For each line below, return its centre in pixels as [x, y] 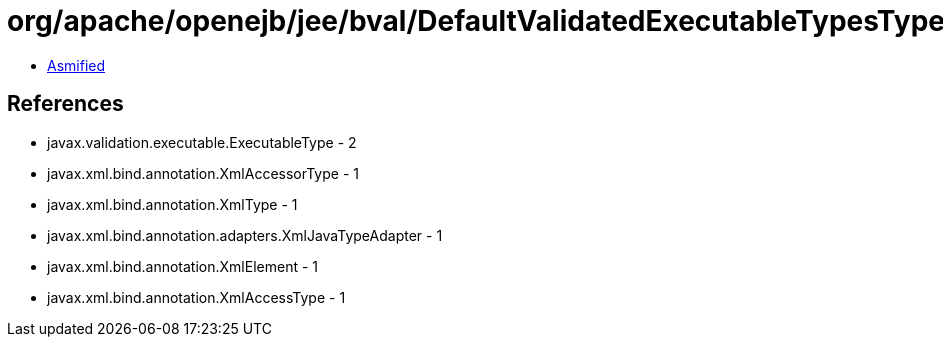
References [65, 104]
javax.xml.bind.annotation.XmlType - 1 [172, 204]
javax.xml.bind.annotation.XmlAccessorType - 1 [203, 173]
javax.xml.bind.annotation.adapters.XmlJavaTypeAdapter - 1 [245, 235]
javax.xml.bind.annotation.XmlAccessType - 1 [196, 297]
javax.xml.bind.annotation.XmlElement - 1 [182, 266]
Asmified [76, 65]
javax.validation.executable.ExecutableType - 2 [202, 142]
